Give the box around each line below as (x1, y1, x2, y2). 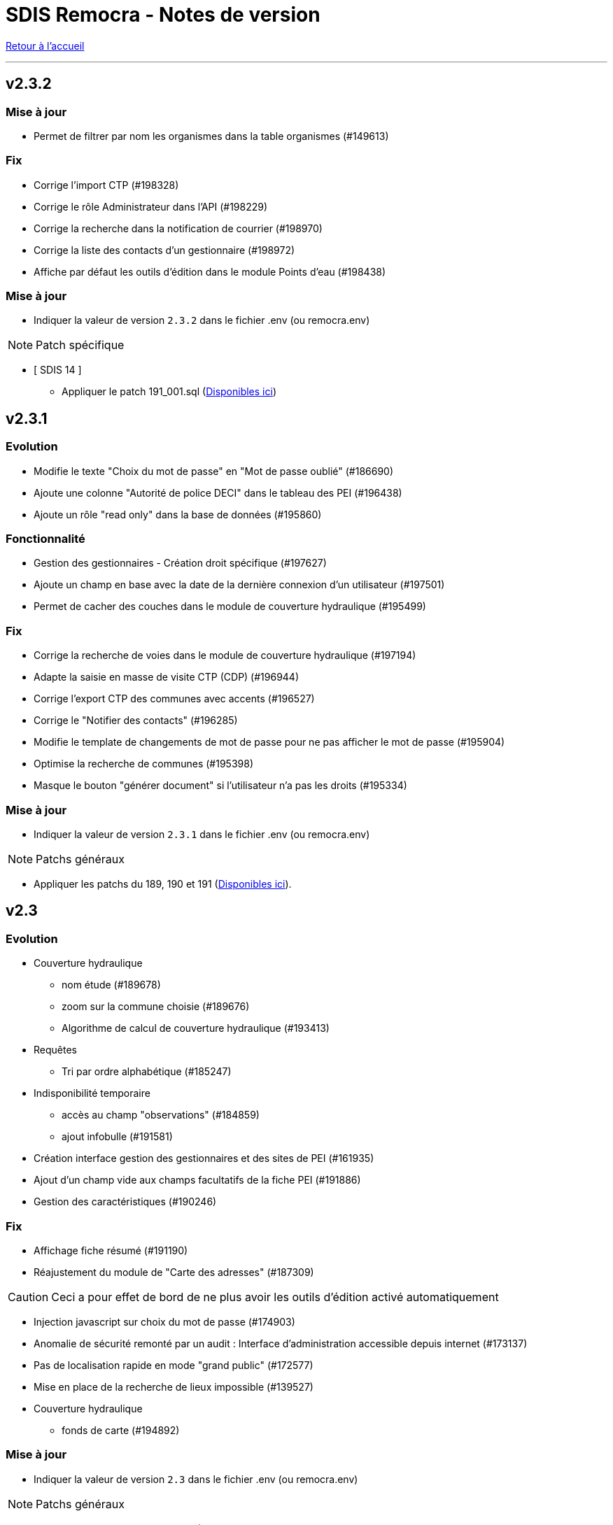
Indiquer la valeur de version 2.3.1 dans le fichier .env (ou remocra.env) (34, 828, 370, 840)
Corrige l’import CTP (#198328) (34, 178, 179, 191)
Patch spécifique (36, 338, 125, 353)
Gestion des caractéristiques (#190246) (34, 1196, 217, 1208)
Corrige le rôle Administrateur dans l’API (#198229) (34, 200, 268, 213)
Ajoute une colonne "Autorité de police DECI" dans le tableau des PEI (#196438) (34, 486, 402, 499)
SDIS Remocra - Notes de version (6, 3, 320, 27)
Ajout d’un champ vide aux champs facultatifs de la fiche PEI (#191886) (34, 1174, 361, 1186)
